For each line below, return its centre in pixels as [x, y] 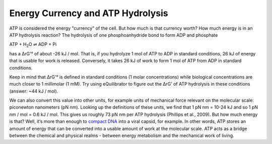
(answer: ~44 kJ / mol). [34, 91]
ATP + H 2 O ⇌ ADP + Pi [33, 45]
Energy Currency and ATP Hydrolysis [89, 13]
